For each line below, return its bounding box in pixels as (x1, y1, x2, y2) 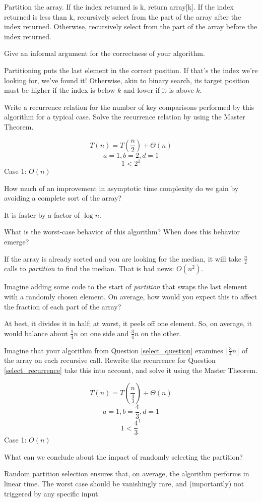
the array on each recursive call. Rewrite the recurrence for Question (4, 355, 216, 365)
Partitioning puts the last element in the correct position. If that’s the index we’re (4, 65, 258, 75)
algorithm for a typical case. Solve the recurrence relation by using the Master (4, 111, 245, 122)
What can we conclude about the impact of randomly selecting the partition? (4, 451, 243, 462)
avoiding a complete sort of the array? (4, 193, 122, 203)
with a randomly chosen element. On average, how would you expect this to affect (4, 291, 257, 302)
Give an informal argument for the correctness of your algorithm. (4, 48, 205, 58)
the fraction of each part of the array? (4, 301, 121, 311)
